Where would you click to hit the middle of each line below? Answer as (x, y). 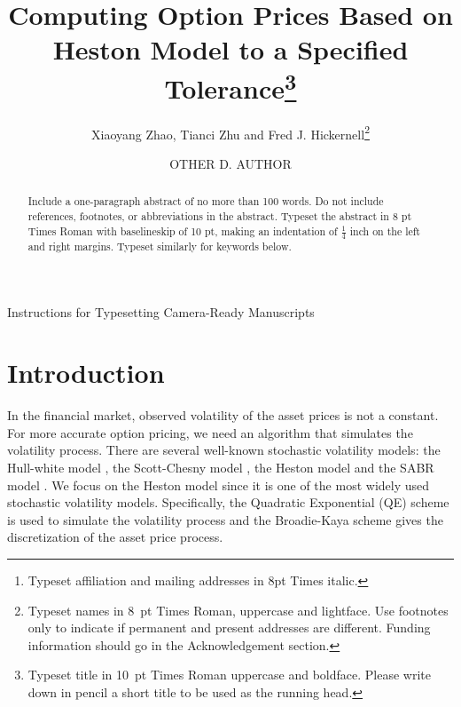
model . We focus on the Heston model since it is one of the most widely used (219, 485)
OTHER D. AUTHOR (230, 164)
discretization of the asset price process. (115, 537)
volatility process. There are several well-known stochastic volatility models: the (224, 450)
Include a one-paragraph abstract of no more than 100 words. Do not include (206, 201)
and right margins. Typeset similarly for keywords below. (160, 246)
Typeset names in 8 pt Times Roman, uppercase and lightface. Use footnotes (238, 610)
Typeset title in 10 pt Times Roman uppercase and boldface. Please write (229, 675)
